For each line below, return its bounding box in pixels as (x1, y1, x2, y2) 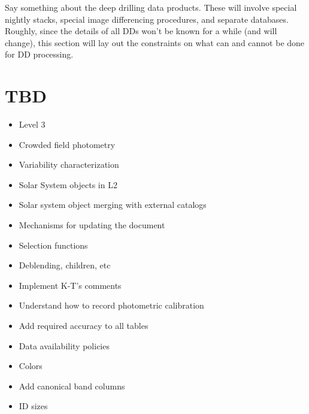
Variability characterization (19, 158, 119, 171)
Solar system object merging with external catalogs (19, 198, 207, 211)
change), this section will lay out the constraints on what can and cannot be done (5, 36, 305, 49)
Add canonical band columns (19, 379, 125, 392)
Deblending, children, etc (19, 259, 111, 271)
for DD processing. (5, 48, 74, 61)
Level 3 (19, 118, 46, 131)
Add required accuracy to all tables (19, 319, 149, 332)
